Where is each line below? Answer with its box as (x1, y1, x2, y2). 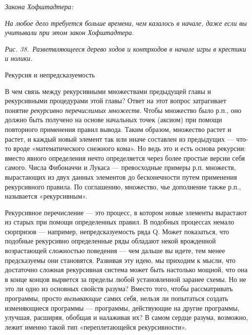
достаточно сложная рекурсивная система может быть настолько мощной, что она (5, 264, 248, 275)
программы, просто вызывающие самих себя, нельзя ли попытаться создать (5, 293, 228, 303)
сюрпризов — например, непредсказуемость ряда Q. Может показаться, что (5, 226, 229, 236)
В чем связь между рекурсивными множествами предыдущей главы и (5, 86, 211, 96)
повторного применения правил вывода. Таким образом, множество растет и (5, 124, 232, 134)
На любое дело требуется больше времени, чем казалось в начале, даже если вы (5, 18, 247, 28)
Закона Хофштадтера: (5, 1, 73, 11)
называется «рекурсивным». (5, 191, 88, 201)
